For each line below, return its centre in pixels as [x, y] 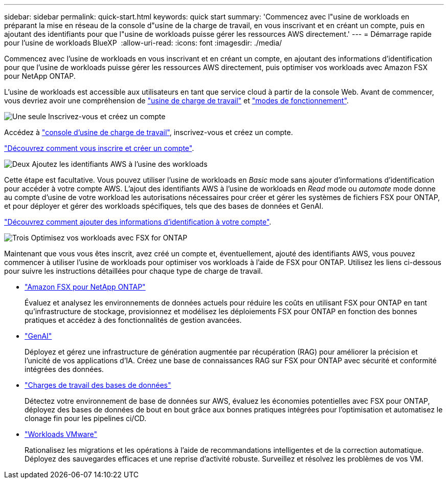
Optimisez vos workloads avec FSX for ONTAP [109, 238]
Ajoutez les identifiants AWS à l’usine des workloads [120, 164]
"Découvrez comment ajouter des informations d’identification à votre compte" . [138, 222]
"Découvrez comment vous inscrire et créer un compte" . [99, 148]
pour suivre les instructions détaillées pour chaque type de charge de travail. [133, 271]
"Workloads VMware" [61, 434]
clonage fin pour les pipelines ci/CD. [86, 418]
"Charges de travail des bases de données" [98, 385]
